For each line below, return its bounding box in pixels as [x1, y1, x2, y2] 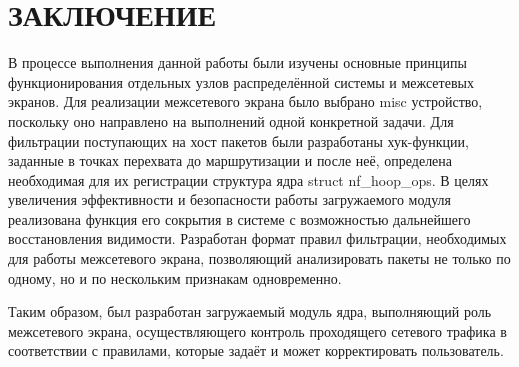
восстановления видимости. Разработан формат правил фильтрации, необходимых [8, 228, 507, 249]
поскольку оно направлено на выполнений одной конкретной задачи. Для [8, 110, 454, 131]
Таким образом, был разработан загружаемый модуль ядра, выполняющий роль [8, 301, 492, 322]
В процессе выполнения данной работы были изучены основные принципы [8, 52, 467, 73]
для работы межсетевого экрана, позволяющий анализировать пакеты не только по [8, 248, 511, 269]
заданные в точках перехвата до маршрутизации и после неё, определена [8, 150, 453, 171]
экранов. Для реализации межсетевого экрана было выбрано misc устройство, [8, 91, 483, 112]
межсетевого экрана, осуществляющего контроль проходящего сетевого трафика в [8, 320, 507, 341]
